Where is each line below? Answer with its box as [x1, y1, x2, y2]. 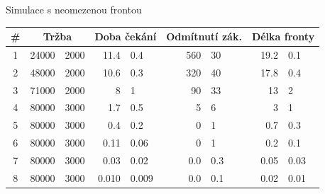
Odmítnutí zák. [166, 29, 242, 44]
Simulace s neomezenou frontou [6, 2, 142, 16]
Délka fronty [251, 29, 315, 44]
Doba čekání [94, 29, 157, 44]
